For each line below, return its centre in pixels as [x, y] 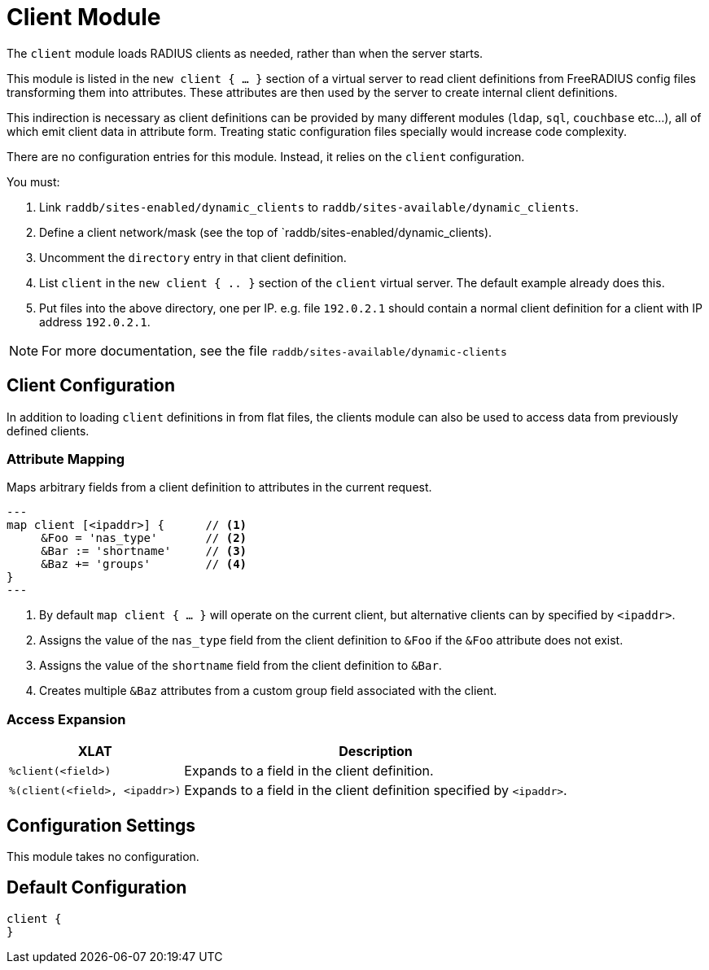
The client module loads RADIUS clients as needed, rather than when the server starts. [245, 53]
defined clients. [48, 430]
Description [376, 752]
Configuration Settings [101, 825]
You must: [33, 181]
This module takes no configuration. [103, 856]
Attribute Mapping [66, 459]
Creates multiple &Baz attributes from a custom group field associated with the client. [268, 691]
